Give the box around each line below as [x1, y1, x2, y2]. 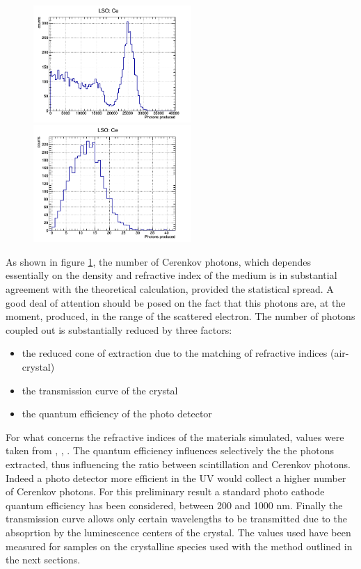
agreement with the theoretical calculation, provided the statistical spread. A [6, 282, 334, 296]
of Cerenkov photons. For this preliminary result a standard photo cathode [6, 484, 325, 499]
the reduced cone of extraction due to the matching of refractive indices [22, 346, 328, 360]
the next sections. [6, 552, 81, 567]
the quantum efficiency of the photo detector [22, 406, 212, 421]
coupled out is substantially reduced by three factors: [6, 322, 232, 337]
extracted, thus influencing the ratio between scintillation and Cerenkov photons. [6, 456, 351, 471]
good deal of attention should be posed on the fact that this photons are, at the [6, 295, 346, 310]
